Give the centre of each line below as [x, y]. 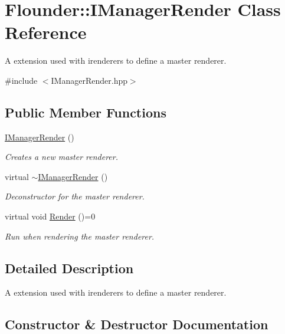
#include [21, 80]
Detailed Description [69, 268]
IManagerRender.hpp [89, 80]
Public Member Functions [86, 112]
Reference [46, 32]
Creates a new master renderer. [61, 157]
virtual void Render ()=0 [50, 216]
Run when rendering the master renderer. [80, 236]
